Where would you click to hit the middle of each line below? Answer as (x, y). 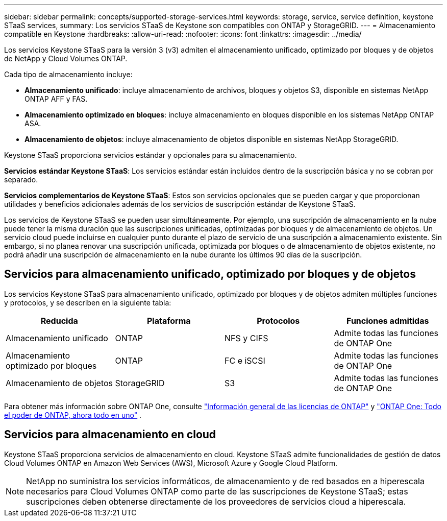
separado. (21, 180)
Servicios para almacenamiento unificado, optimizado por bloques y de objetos (210, 274)
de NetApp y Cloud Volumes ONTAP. (66, 58)
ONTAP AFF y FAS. (56, 99)
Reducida (59, 321)
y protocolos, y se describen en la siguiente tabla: (88, 302)
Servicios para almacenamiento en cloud (110, 435)
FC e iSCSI (245, 360)
